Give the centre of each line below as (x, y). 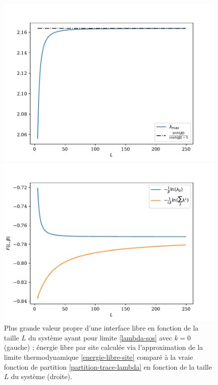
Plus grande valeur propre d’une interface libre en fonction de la (101, 328)
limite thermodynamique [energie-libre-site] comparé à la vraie (99, 357)
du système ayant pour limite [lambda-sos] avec (100, 337)
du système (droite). (42, 376)
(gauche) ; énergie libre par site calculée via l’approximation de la (104, 347)
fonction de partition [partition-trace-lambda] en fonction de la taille (108, 366)
